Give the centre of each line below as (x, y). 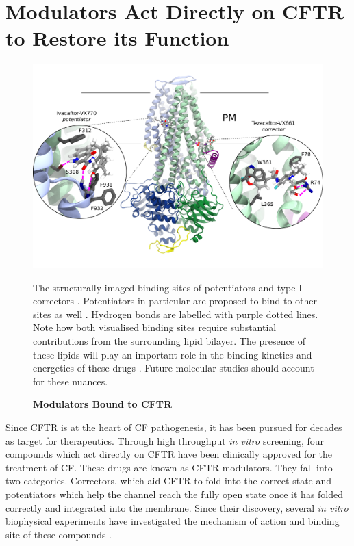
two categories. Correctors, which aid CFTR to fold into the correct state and (169, 481)
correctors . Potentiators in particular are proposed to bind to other (175, 301)
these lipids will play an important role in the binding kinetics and (173, 354)
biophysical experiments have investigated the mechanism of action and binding (173, 521)
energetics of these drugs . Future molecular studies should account (174, 368)
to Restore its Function (117, 38)
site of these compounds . (59, 534)
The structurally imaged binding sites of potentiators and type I (168, 287)
